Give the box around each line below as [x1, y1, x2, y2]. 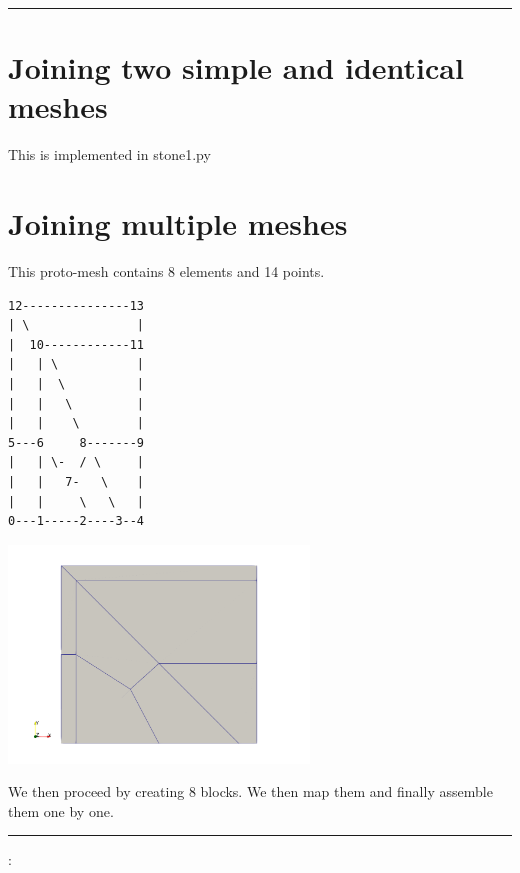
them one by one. [8, 800, 114, 821]
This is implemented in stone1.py [8, 144, 211, 165]
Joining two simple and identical [8, 47, 464, 88]
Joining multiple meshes [8, 203, 348, 244]
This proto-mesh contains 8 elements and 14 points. [8, 261, 325, 282]
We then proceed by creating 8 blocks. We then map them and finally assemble [8, 781, 493, 802]
